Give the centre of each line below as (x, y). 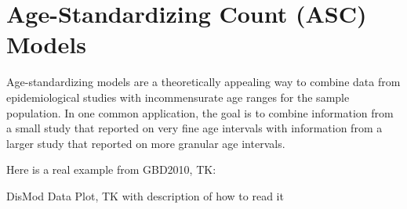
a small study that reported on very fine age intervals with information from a (194, 128)
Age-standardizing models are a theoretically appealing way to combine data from (203, 82)
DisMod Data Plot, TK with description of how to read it (145, 195)
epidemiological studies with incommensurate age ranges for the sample (178, 97)
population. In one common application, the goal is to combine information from (200, 112)
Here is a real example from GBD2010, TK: (111, 169)
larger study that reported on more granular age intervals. (146, 143)
